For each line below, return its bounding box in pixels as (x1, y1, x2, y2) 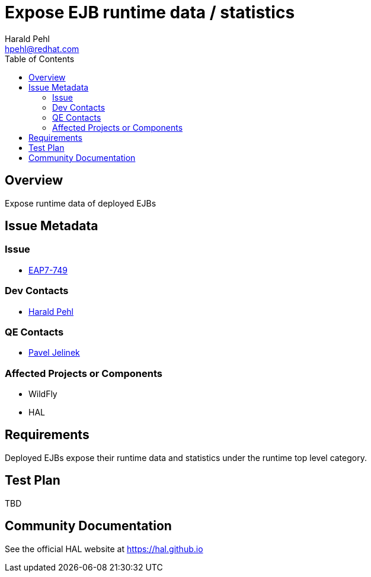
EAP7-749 (28, 265, 68, 275)
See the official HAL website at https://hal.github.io (5, 543, 203, 554)
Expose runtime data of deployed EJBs (5, 198, 156, 208)
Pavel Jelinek (28, 347, 80, 358)
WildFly (28, 389, 57, 399)
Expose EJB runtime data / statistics (5, 2, 295, 22)
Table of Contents (5, 53, 75, 64)
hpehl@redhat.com (5, 43, 79, 54)
